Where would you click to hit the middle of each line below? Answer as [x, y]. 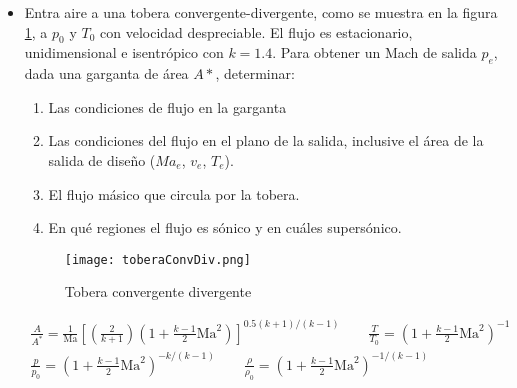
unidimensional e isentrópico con [124, 52]
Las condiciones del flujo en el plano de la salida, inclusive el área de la [266, 140]
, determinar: [255, 73]
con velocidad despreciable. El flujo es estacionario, [256, 31]
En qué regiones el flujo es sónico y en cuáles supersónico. [225, 227]
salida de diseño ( [102, 159]
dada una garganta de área [106, 73]
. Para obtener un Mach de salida [374, 52]
